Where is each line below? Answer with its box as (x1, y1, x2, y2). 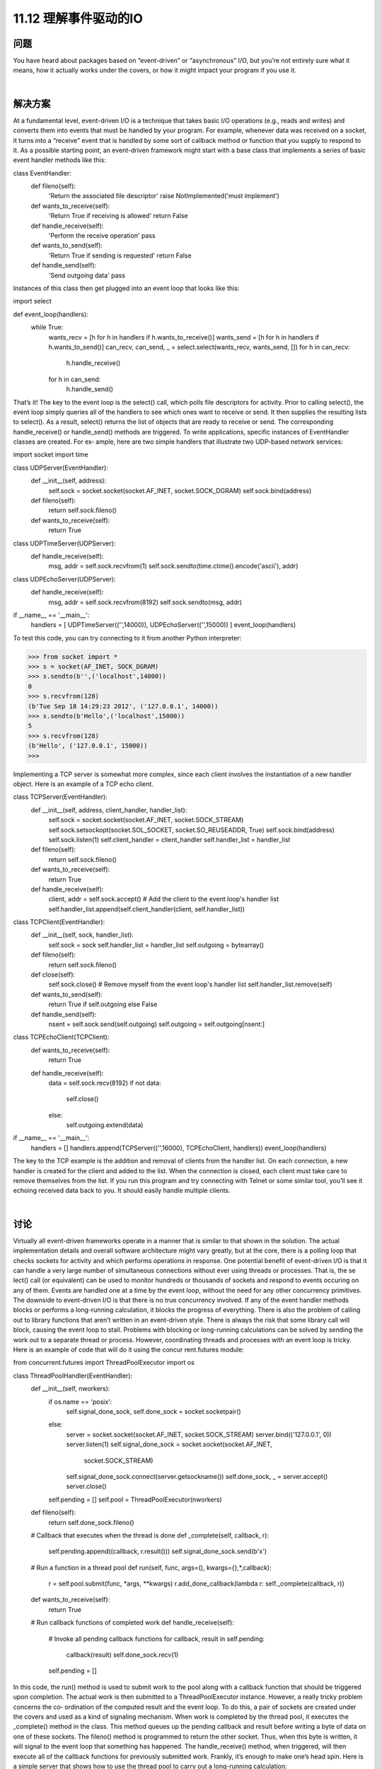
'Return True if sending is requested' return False (48, 251, 192, 260)
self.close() (66, 1095, 99, 1103)
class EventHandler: (13, 168, 71, 177)
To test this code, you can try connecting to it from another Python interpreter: (13, 633, 242, 642)
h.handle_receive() (66, 359, 121, 367)
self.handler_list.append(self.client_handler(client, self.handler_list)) (48, 904, 245, 913)
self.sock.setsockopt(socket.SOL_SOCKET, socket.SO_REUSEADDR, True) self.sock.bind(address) (48, 825, 335, 834)
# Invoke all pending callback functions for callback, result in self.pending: (48, 1635, 265, 1643)
